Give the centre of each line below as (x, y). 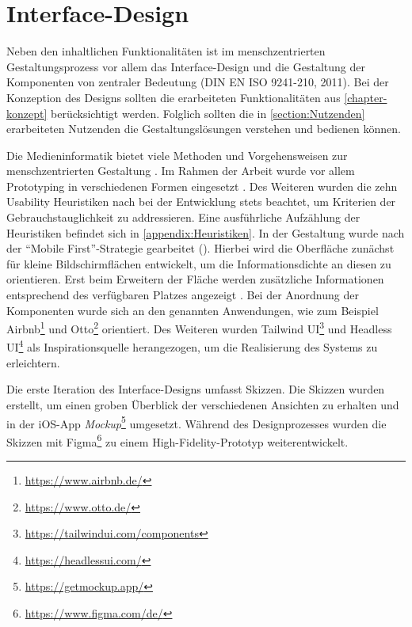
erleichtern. (33, 362)
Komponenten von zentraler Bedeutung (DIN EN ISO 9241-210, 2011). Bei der (198, 82)
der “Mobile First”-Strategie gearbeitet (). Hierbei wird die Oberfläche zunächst (200, 248)
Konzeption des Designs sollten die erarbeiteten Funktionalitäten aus (174, 97)
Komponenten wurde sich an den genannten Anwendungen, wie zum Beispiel (193, 310)
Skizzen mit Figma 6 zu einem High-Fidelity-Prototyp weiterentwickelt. (177, 440)
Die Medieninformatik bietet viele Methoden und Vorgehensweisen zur (177, 155)
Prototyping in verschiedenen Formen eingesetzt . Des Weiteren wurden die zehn (202, 186)
